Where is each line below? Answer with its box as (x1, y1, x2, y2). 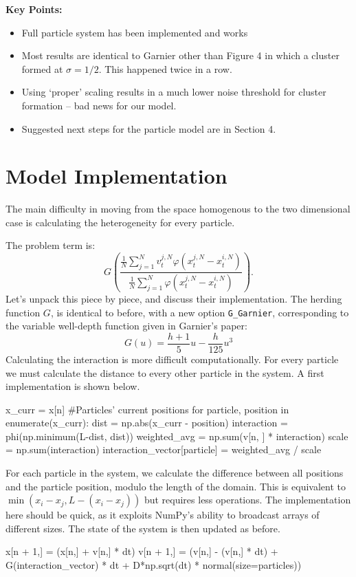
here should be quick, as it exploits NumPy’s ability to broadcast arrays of (5, 508, 320, 522)
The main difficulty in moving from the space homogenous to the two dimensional (5, 202, 351, 216)
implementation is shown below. (5, 379, 140, 393)
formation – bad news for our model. (21, 98, 177, 112)
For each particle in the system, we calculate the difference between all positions (5, 466, 344, 480)
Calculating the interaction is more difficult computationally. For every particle (5, 351, 339, 366)
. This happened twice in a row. (98, 61, 232, 76)
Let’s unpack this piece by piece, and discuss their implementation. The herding (5, 292, 342, 305)
